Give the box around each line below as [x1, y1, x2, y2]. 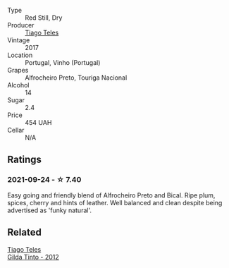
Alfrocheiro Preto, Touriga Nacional [25, 73, 128, 82]
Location [7, 51, 33, 59]
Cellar [7, 126, 25, 134]
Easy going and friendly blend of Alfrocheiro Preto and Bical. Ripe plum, [7, 190, 216, 200]
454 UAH [25, 118, 52, 126]
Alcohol [7, 81, 30, 89]
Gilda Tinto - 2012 [7, 252, 60, 261]
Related [7, 226, 42, 238]
